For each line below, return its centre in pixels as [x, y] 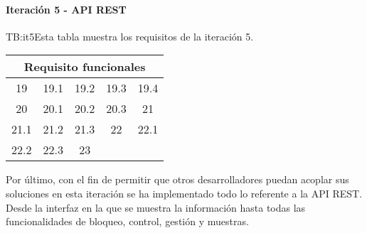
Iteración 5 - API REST [66, 9]
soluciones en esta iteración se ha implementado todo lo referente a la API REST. [184, 193]
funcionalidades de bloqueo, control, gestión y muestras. [127, 221]
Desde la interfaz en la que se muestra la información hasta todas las [156, 207]
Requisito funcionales [85, 67]
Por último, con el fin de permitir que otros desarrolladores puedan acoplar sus [177, 179]
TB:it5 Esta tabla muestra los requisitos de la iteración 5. [130, 36]
